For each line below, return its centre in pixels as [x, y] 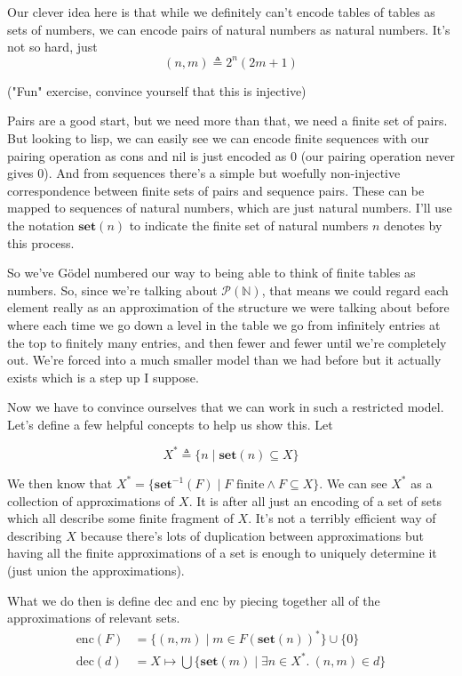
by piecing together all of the [301, 600]
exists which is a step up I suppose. [103, 377]
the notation [41, 225]
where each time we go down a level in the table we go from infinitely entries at [224, 324]
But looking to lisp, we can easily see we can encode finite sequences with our [218, 137]
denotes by [413, 225]
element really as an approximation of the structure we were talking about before [228, 307]
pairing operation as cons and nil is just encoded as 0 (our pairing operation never [231, 155]
